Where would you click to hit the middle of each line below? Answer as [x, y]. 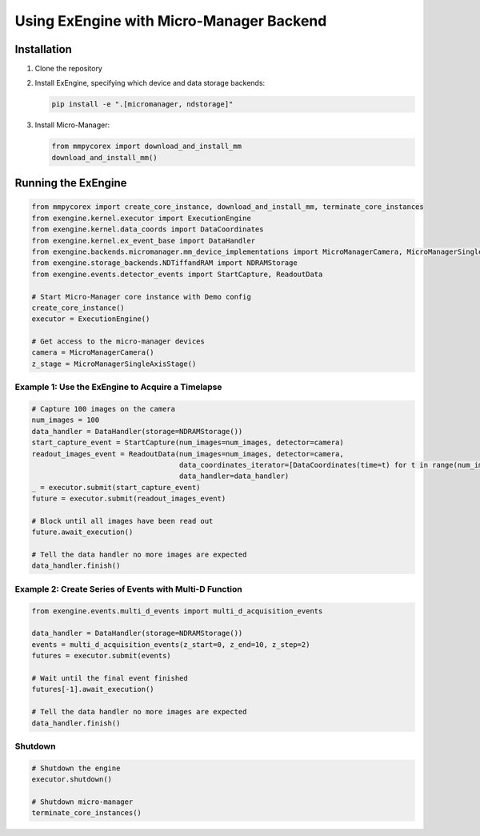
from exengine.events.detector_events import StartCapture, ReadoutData [177, 274]
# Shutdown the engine [76, 768]
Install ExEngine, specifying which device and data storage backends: [150, 83]
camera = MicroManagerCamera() [93, 353]
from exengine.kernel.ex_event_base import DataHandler [144, 241]
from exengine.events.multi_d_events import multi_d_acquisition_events [177, 611]
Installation [43, 49]
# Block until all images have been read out [122, 521]
